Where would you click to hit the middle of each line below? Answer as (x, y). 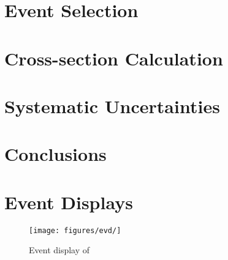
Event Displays (69, 202)
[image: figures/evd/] (75, 230)
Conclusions (55, 154)
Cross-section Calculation (114, 58)
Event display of (59, 250)
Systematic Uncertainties (112, 106)
